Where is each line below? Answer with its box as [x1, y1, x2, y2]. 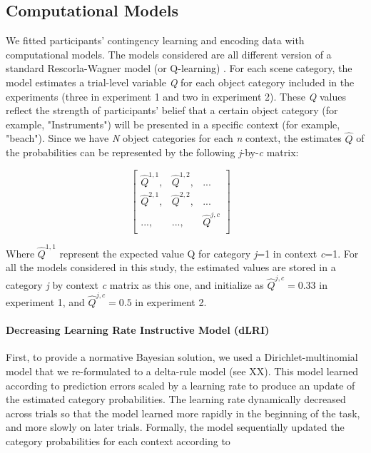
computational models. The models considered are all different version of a [6, 46, 332, 61]
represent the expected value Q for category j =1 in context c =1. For [59, 245, 359, 260]
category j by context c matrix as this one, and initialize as [6, 277, 264, 292]
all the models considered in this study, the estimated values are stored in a [6, 260, 336, 275]
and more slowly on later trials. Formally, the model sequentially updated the [6, 419, 345, 434]
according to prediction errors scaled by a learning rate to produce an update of [6, 377, 355, 392]
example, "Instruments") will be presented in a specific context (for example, [6, 116, 340, 131]
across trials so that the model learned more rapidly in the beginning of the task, [6, 405, 360, 420]
